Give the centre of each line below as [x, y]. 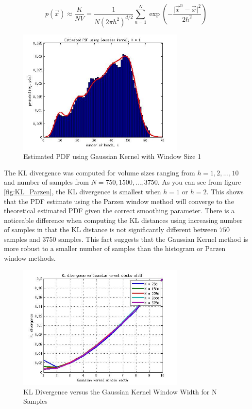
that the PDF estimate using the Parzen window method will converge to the [119, 201]
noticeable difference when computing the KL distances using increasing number [123, 220]
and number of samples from [46, 182]
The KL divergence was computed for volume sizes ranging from [100, 172]
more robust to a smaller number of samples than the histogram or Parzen [115, 248]
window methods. [30, 258]
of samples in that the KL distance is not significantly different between [111, 229]
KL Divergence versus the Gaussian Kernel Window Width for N [120, 391]
